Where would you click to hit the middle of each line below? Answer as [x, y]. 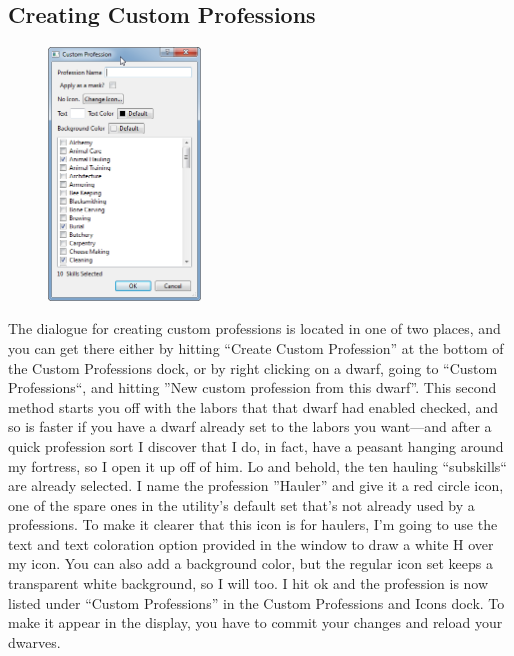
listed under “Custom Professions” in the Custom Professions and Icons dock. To [256, 602]
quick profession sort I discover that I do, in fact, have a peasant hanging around [256, 445]
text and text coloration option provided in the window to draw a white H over [251, 543]
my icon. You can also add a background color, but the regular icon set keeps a [250, 563]
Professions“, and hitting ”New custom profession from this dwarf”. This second [252, 387]
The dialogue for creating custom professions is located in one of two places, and [254, 328]
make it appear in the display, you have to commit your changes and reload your [255, 622]
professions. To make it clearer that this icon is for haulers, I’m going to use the [253, 524]
